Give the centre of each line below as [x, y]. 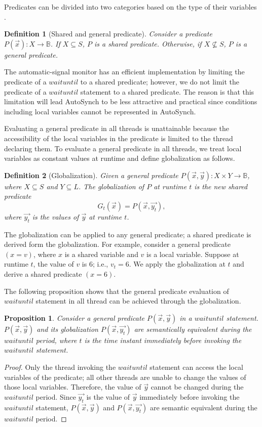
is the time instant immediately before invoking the [163, 340]
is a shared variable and [101, 254]
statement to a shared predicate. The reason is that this [167, 91]
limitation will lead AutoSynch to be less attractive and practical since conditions [131, 101]
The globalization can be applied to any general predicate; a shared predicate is [128, 234]
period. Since [56, 396]
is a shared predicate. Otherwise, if [148, 43]
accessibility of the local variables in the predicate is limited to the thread [119, 138]
